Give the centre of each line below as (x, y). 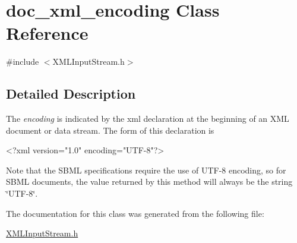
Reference (47, 33)
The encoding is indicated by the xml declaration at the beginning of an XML (148, 119)
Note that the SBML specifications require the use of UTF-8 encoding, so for (146, 170)
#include (23, 61)
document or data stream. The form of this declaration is (110, 130)
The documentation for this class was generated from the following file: (135, 213)
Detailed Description (71, 94)
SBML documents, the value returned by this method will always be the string (149, 182)
